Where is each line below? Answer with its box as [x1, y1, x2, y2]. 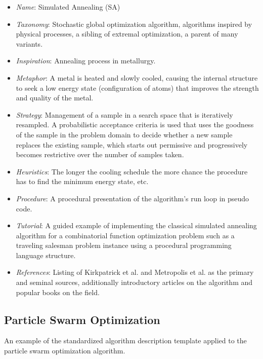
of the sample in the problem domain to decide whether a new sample [16, 129, 233, 139]
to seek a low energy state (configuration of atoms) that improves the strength [16, 82, 259, 93]
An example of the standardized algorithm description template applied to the [4, 335, 247, 346]
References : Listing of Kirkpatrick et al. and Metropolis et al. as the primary [16, 267, 254, 277]
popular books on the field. [16, 286, 100, 297]
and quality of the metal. [16, 92, 94, 103]
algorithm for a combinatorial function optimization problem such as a [16, 230, 235, 240]
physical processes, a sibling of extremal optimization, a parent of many [16, 28, 238, 39]
